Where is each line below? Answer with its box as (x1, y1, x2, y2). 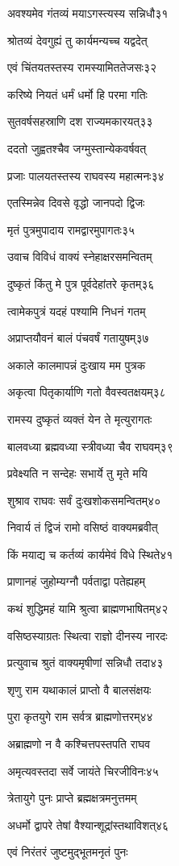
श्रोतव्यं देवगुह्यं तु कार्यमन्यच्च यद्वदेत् (7, 31, 148, 48)
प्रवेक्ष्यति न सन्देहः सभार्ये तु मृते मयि (7, 465, 148, 482)
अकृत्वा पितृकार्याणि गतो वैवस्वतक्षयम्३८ (7, 383, 166, 400)
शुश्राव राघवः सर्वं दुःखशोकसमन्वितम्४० (7, 491, 161, 508)
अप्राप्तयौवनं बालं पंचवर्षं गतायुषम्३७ (7, 329, 149, 346)
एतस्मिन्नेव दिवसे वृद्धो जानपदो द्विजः (7, 194, 145, 211)
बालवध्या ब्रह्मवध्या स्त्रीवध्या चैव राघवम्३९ (7, 437, 173, 454)
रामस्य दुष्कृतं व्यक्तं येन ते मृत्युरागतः (7, 410, 152, 427)
